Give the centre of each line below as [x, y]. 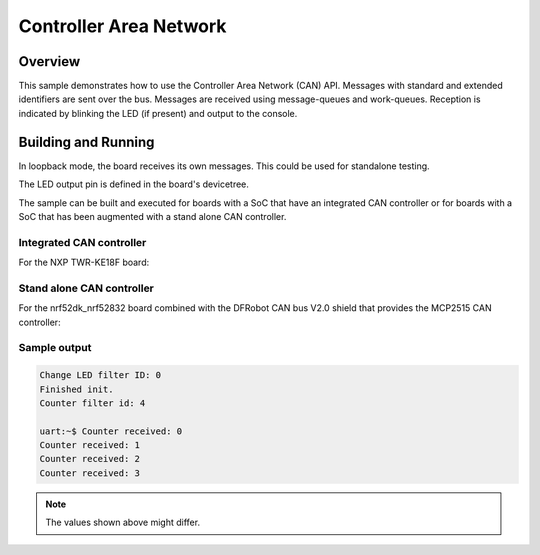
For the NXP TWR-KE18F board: [84, 262]
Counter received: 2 [89, 459]
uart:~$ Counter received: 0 [111, 431]
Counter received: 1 [89, 445]
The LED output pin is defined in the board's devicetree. [134, 184]
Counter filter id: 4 [92, 403]
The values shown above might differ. [122, 522]
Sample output [55, 348]
